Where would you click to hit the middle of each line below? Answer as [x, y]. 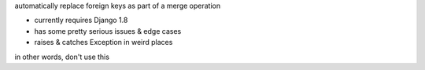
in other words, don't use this [62, 57]
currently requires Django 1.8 [81, 20]
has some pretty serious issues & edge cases [108, 31]
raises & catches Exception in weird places [103, 42]
